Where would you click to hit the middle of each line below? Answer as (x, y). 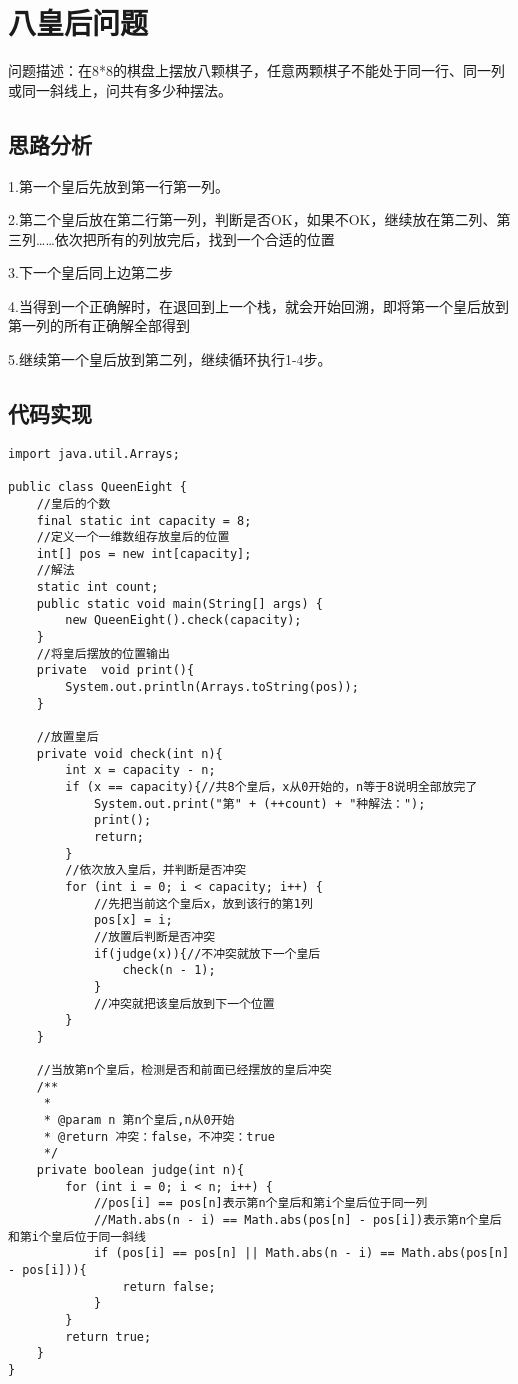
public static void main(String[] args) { (179, 603)
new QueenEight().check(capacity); (183, 620)
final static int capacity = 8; (144, 520)
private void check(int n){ (129, 753)
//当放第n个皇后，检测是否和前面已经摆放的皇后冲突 (184, 1070)
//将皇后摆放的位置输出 (103, 653)
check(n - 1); (169, 970)
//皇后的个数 (73, 503)
